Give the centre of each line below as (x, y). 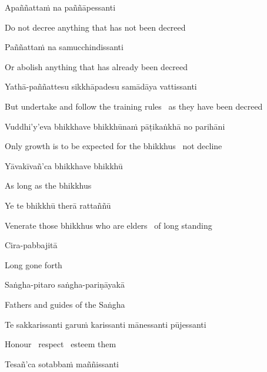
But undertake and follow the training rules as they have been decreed (134, 106)
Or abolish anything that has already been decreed (96, 66)
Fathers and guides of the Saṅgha (65, 304)
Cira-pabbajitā (31, 245)
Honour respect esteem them (61, 344)
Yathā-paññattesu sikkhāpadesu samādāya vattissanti (101, 86)
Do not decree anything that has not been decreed (95, 27)
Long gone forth (34, 264)
